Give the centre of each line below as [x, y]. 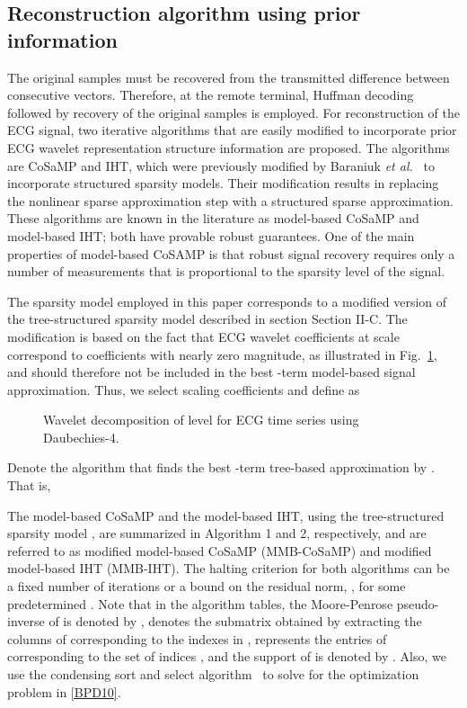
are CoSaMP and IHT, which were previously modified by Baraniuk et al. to [221, 165]
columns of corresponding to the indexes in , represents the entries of [197, 638]
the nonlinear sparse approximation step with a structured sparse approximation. [230, 200]
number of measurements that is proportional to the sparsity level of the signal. [226, 271]
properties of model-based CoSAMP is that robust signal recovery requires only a [231, 253]
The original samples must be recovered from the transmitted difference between [229, 77]
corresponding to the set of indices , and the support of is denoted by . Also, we [227, 656]
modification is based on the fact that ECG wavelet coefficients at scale [203, 336]
